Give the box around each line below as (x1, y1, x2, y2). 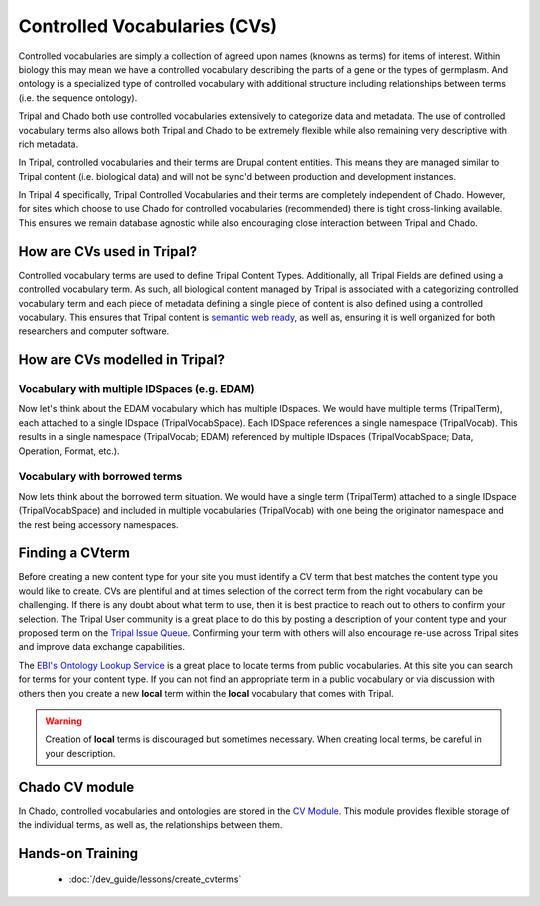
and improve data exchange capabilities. (18, 641, 185, 653)
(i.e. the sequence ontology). (18, 91, 138, 104)
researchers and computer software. (18, 325, 170, 337)
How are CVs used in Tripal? (18, 243, 198, 260)
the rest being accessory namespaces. (18, 518, 179, 530)
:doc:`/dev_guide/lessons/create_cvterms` (68, 873, 242, 885)
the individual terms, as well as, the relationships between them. (18, 819, 283, 831)
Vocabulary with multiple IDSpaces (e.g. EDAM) (18, 382, 255, 396)
